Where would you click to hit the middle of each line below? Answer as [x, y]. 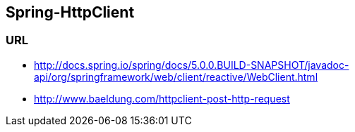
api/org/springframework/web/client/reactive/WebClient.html [176, 77]
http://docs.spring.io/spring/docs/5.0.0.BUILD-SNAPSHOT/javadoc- [192, 65]
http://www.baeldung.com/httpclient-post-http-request [162, 98]
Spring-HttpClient [70, 12]
